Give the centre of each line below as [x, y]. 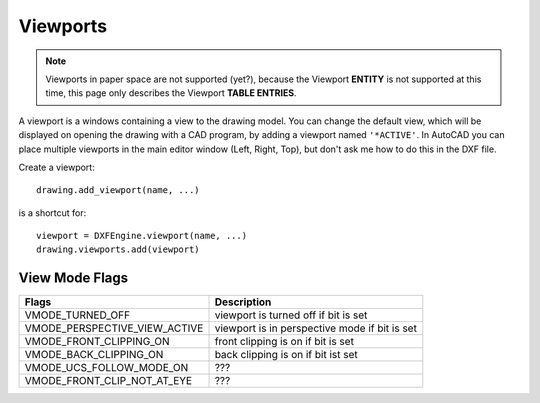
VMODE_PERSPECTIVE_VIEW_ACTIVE [114, 328]
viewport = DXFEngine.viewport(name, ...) [142, 236]
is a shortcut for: [52, 212]
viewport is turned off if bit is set [291, 315]
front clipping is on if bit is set [284, 342]
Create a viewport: [56, 167]
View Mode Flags [73, 278]
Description [243, 302]
